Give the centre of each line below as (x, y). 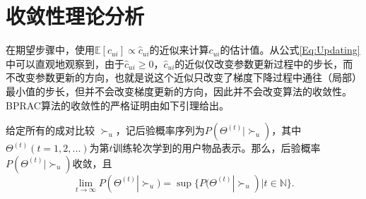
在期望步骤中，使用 (50, 50)
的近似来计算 (179, 50)
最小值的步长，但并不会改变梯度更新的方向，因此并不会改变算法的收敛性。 (179, 91)
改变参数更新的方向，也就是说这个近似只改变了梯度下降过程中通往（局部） (188, 77)
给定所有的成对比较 (50, 130)
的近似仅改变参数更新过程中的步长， (259, 63)
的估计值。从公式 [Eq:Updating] (290, 50)
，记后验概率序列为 (160, 130)
